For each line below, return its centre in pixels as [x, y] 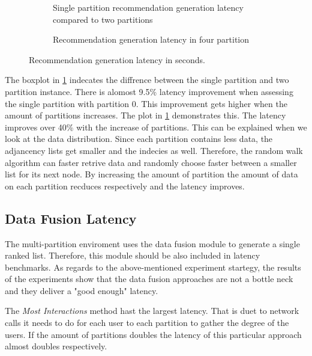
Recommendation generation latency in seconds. [117, 59]
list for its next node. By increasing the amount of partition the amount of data [151, 174]
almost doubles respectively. [56, 346]
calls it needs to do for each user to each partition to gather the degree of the [147, 323]
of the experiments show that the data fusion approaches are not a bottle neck [149, 279]
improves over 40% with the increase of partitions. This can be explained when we [156, 127]
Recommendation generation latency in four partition [151, 39]
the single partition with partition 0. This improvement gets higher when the [146, 103]
